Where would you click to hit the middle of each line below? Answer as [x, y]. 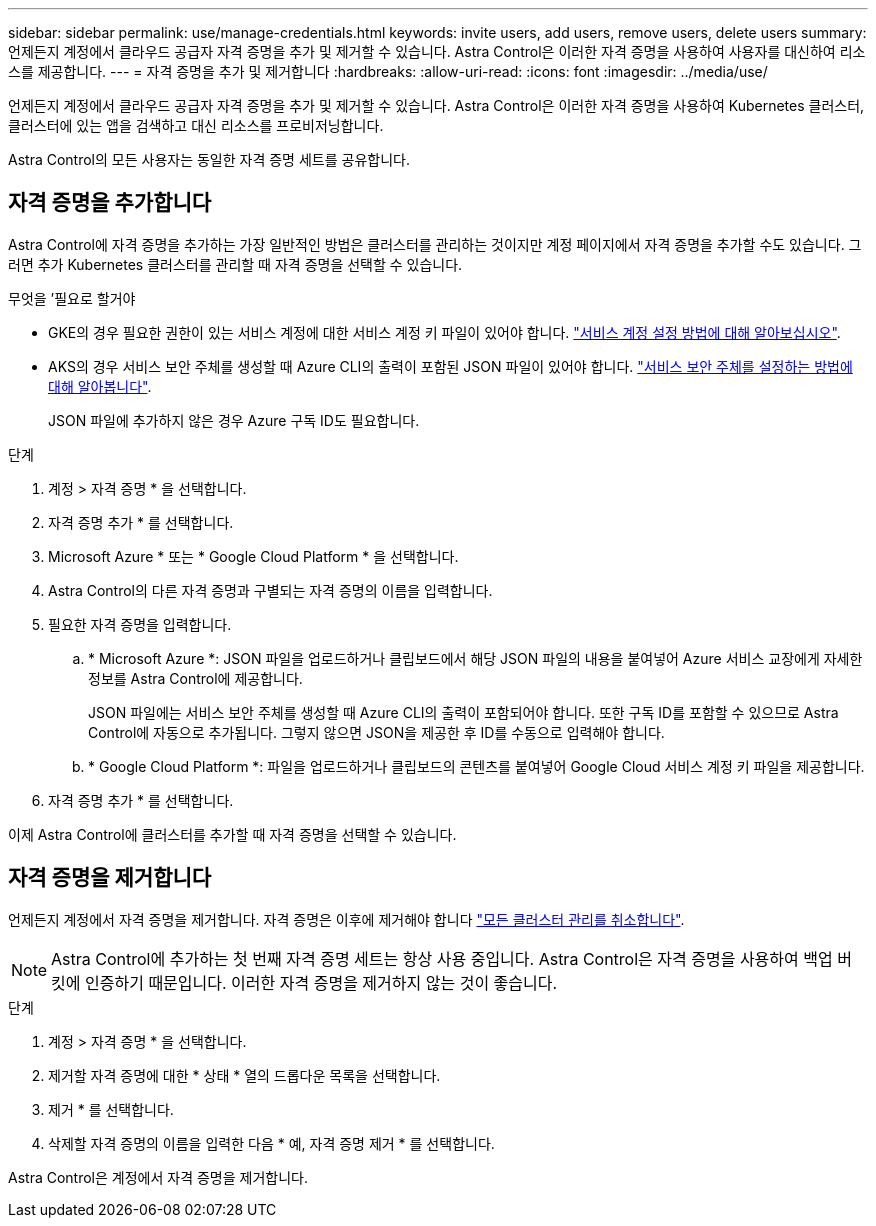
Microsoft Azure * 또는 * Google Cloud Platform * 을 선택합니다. [253, 556]
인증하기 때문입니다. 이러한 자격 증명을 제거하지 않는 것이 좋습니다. [321, 982]
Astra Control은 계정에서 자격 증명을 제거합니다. [158, 1177]
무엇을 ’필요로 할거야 [72, 298]
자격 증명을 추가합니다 [110, 203]
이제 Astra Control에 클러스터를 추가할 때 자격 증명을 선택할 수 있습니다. [232, 834]
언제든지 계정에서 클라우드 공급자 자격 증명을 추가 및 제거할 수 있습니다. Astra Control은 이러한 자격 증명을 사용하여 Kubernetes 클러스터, [436, 105]
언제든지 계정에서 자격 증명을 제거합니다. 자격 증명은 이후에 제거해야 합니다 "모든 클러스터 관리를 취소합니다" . [346, 919]
